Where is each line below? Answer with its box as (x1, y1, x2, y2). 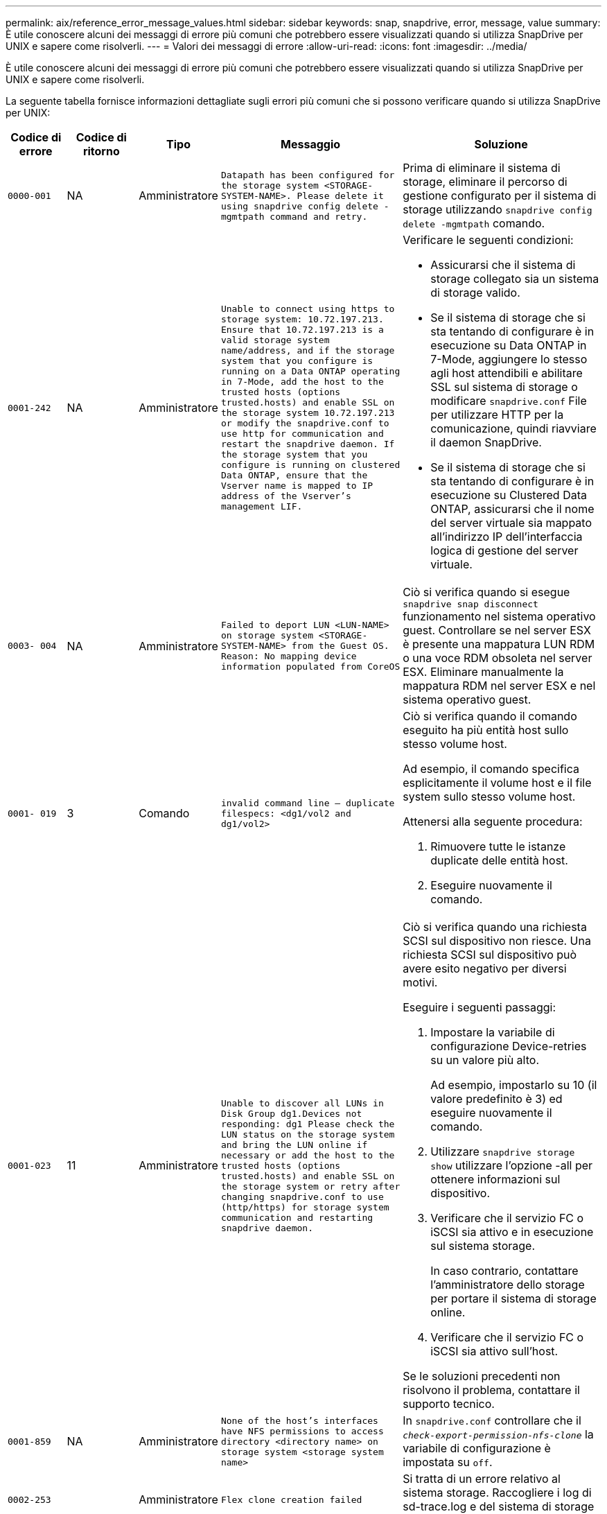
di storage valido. (430, 286, 520, 299)
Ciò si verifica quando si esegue (403, 585, 570, 599)
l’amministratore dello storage (430, 1278, 585, 1291)
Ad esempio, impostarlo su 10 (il (430, 1078, 597, 1092)
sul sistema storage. (430, 1239, 536, 1253)
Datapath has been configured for (220, 169, 395, 180)
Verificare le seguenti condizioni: (403, 233, 574, 247)
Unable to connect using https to (220, 304, 395, 314)
